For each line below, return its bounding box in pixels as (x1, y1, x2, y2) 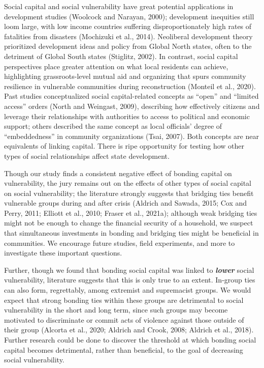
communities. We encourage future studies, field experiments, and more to (4, 237, 235, 248)
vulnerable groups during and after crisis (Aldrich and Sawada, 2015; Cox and (4, 197, 247, 208)
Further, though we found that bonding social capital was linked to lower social (4, 264, 254, 275)
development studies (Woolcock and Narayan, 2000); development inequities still (4, 11, 254, 21)
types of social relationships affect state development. (4, 150, 170, 161)
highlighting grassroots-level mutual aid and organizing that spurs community (4, 71, 246, 81)
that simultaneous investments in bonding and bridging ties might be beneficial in (4, 228, 259, 238)
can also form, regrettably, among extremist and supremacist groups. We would (4, 285, 251, 295)
